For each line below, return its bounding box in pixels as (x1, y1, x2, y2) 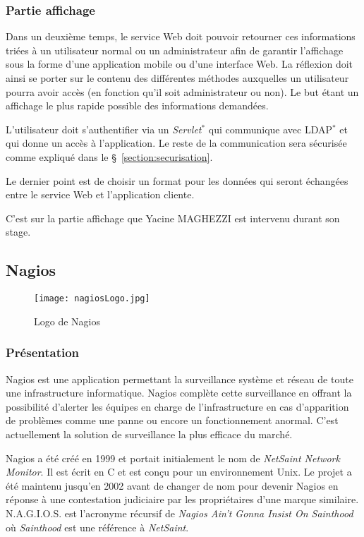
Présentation (6, 344, 80, 361)
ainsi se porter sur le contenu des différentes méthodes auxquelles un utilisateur (6, 71, 349, 85)
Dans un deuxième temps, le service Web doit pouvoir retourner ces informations (6, 29, 356, 44)
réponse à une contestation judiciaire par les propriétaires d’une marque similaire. (6, 492, 359, 507)
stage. (6, 224, 31, 239)
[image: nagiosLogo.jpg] (34, 294, 150, 304)
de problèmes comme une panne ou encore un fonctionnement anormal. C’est (6, 413, 339, 428)
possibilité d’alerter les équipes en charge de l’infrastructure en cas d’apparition (6, 399, 349, 414)
